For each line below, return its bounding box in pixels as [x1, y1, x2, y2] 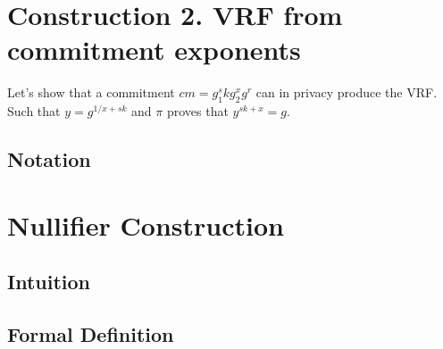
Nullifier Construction [7, 206, 284, 243]
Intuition [7, 268, 90, 295]
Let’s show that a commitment [7, 83, 175, 102]
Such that [7, 102, 61, 120]
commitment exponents [7, 31, 301, 68]
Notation [7, 145, 91, 173]
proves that [166, 102, 229, 120]
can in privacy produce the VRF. [255, 83, 438, 102]
